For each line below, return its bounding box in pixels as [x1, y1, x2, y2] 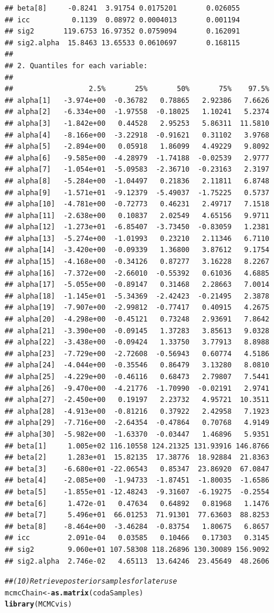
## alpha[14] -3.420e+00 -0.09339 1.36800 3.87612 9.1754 [5, 246, 270, 254]
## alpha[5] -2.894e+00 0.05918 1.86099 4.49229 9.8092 [5, 142, 270, 151]
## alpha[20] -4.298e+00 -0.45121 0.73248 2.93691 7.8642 [5, 315, 270, 324]
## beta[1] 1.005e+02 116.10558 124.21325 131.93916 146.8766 [5, 441, 270, 450]
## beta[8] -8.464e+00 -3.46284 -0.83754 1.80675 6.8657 [5, 522, 270, 531]
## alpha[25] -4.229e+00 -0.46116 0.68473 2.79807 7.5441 [5, 373, 270, 381]
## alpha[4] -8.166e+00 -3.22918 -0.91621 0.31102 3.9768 [5, 130, 270, 139]
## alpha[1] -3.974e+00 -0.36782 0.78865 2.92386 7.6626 [5, 96, 270, 105]
